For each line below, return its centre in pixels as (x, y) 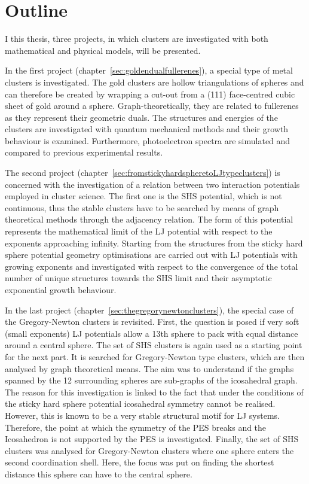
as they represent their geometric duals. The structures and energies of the (141, 117)
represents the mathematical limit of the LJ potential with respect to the (139, 231)
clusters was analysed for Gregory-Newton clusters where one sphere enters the (149, 450)
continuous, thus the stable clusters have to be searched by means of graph (142, 207)
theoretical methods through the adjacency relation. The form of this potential (149, 219)
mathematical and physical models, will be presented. (103, 50)
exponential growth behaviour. (61, 290)
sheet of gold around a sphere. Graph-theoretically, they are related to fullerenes (152, 106)
